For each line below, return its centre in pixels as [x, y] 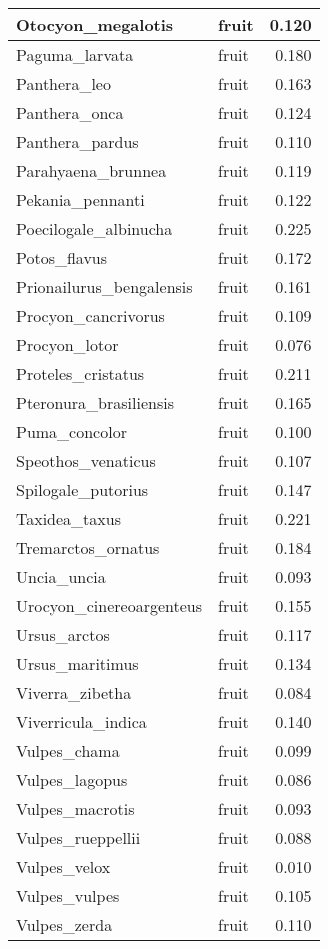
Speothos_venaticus [86, 460]
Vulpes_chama [68, 750]
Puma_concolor [71, 431]
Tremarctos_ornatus [88, 547]
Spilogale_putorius [82, 489]
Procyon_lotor [67, 344]
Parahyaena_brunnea [91, 170]
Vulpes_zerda [64, 924]
